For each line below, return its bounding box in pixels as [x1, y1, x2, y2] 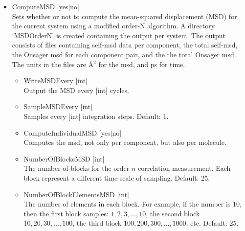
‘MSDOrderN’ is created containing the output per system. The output [12, 30, 225, 40]
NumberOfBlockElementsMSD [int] [23, 189, 129, 199]
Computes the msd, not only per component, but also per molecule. [23, 137, 227, 147]
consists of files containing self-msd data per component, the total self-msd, [12, 40, 238, 50]
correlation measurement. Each [138, 163, 231, 173]
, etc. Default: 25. [186, 218, 239, 228]
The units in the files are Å [12, 59, 94, 69]
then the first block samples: [23, 208, 109, 218]
